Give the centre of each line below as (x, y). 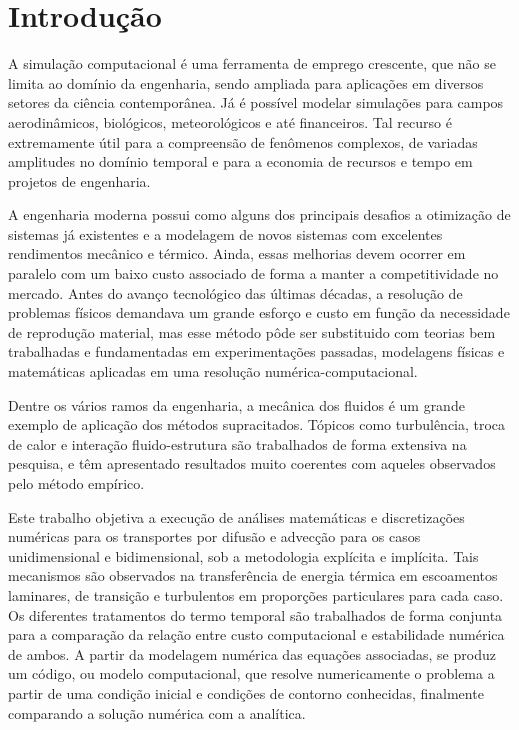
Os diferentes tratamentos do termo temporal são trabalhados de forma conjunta (255, 614)
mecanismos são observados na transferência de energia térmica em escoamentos (253, 575)
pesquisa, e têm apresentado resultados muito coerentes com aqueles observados (252, 463)
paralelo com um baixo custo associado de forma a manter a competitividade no (253, 273)
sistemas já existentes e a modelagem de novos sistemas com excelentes (225, 233)
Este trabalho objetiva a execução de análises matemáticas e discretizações (236, 516)
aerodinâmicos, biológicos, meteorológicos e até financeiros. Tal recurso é (230, 121)
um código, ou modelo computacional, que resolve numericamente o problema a (251, 673)
